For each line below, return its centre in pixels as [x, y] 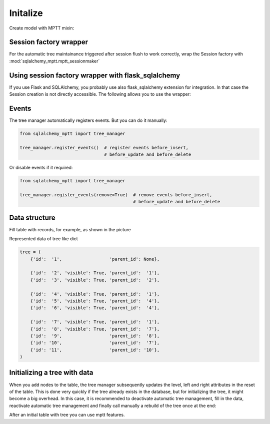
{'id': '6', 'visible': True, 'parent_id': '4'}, [95, 308]
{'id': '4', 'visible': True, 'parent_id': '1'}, [95, 294]
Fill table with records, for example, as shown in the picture [70, 229]
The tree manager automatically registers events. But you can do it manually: [88, 120]
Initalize [26, 13]
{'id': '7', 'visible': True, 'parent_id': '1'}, [95, 322]
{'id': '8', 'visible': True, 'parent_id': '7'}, [95, 329]
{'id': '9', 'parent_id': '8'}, [95, 336]
